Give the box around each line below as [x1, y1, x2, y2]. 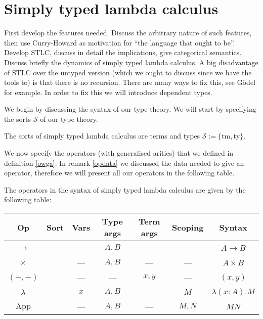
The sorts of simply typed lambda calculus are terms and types [4, 130, 200, 141]
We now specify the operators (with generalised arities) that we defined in [4, 148, 234, 158]
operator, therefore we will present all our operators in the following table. [4, 167, 235, 178]
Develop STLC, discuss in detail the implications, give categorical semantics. [4, 47, 242, 58]
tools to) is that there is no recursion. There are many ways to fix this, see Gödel [4, 77, 255, 87]
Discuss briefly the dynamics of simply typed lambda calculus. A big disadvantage [4, 57, 258, 67]
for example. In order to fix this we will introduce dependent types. [4, 86, 212, 97]
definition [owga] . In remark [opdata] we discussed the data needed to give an [4, 157, 244, 168]
